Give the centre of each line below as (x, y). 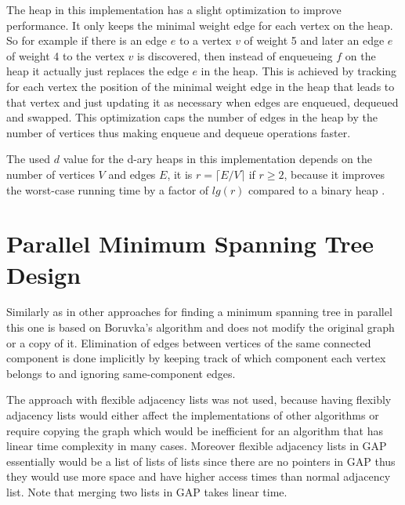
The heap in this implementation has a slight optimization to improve (174, 9)
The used (29, 159)
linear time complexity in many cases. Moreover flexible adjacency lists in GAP (197, 446)
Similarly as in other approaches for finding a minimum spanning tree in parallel (199, 312)
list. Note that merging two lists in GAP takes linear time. (147, 491)
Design (44, 274)
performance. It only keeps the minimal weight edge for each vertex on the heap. (200, 25)
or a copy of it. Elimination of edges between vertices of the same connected (189, 342)
